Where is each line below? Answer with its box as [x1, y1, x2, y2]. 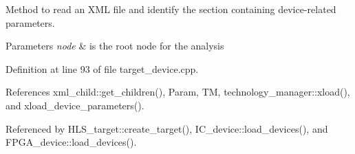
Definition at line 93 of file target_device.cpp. [6, 61, 199, 76]
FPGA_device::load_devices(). [6, 135, 137, 149]
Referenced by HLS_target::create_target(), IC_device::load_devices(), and [6, 121, 328, 135]
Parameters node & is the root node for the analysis [6, 38, 224, 53]
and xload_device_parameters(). [6, 98, 144, 112]
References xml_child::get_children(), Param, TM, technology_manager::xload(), [6, 85, 350, 99]
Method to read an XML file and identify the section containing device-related [6, 2, 336, 16]
